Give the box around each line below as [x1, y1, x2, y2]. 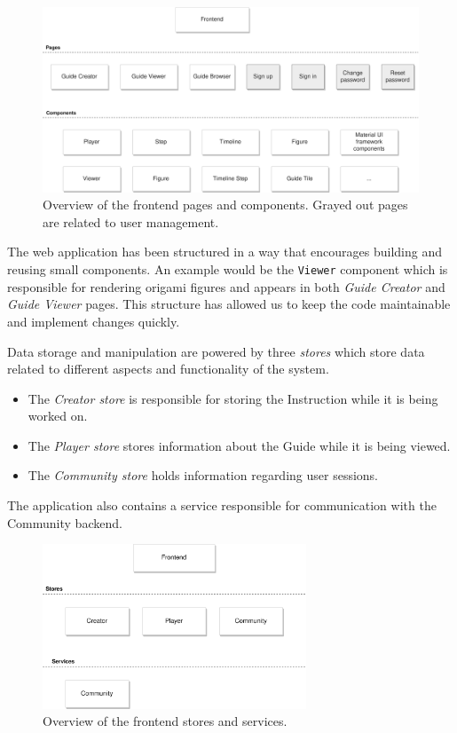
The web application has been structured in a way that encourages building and [7, 242, 442, 261]
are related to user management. [43, 212, 219, 231]
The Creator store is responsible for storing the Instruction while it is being [28, 389, 438, 407]
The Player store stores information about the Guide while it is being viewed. [28, 436, 451, 454]
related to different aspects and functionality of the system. [7, 359, 329, 378]
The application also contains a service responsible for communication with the [7, 496, 437, 515]
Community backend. [7, 513, 122, 532]
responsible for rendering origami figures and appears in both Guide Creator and [7, 277, 445, 296]
